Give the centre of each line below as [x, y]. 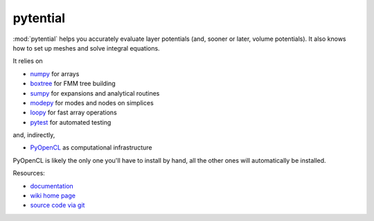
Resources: [29, 173]
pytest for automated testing [71, 122]
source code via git [57, 205]
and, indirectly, [34, 135]
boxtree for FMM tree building [73, 84]
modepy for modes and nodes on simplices [92, 103]
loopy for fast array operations [73, 113]
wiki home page [53, 196]
